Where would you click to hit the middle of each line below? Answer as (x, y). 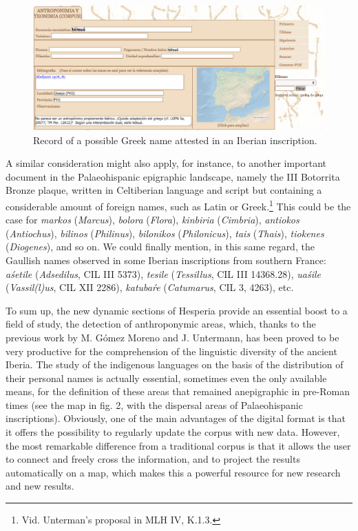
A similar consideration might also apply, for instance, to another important (166, 163)
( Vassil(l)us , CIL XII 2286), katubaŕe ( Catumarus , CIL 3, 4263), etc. (150, 287)
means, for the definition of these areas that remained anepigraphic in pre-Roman (178, 391)
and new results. (40, 486)
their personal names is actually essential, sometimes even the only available (166, 378)
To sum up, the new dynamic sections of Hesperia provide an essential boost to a (177, 310)
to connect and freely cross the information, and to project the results (153, 459)
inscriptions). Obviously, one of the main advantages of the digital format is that (176, 418)
